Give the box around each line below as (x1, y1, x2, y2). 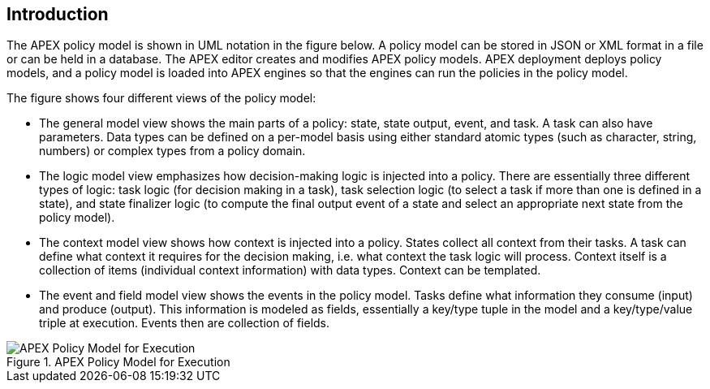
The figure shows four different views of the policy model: (6, 91, 316, 106)
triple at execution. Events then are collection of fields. (39, 316, 330, 331)
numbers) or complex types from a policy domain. (39, 144, 306, 158)
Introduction (6, 4, 109, 24)
